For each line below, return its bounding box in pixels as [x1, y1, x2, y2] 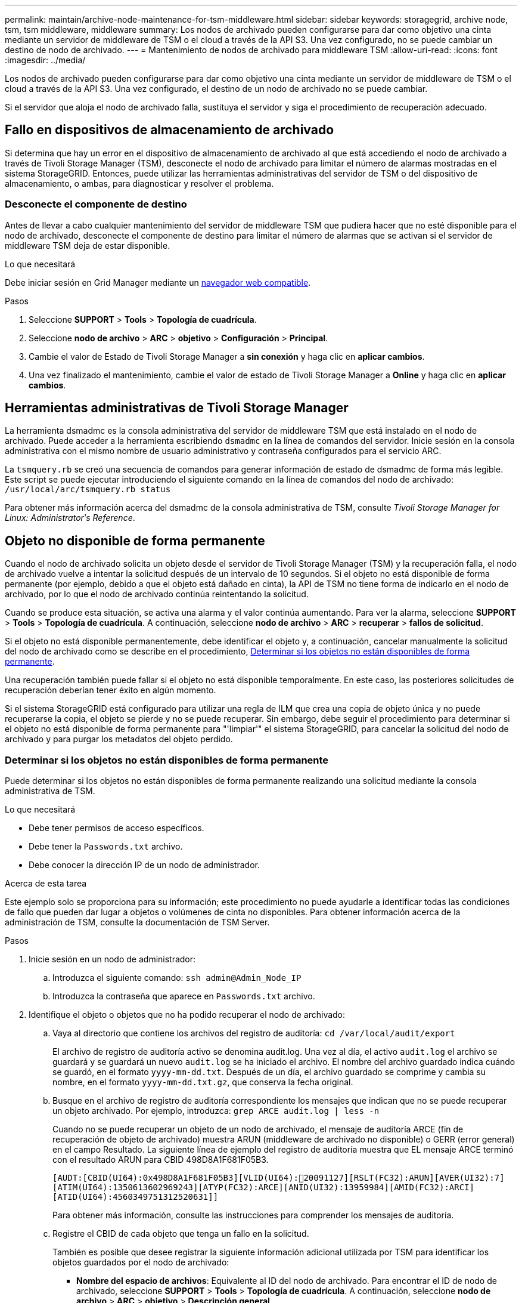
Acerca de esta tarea [5, 878, 87, 889]
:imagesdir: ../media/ [5, 55, 86, 65]
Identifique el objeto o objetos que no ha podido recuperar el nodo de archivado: [29, 1009, 346, 1020]
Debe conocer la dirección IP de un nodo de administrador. [29, 860, 260, 870]
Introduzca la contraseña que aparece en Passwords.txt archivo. [52, 991, 315, 1002]
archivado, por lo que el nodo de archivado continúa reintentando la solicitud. [5, 589, 309, 600]
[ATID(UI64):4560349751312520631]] [52, 1192, 219, 1202]
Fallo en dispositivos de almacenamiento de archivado [5, 122, 334, 138]
